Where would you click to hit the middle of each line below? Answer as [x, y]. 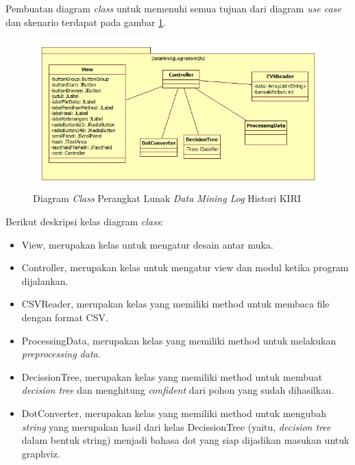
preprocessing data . [61, 354]
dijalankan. [45, 280]
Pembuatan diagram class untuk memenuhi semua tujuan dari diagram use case [173, 8]
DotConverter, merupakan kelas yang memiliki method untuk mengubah [174, 413]
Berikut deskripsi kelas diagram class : [85, 222]
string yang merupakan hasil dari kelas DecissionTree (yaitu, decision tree [176, 426]
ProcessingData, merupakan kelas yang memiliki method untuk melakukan [179, 340]
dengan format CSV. [65, 317]
